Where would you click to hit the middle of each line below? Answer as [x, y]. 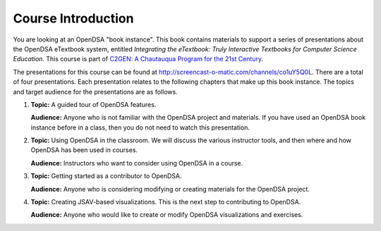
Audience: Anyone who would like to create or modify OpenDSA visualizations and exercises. [167, 215]
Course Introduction [73, 18]
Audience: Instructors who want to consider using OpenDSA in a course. [137, 163]
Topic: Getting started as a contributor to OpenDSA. [106, 176]
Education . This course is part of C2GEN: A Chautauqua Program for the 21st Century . [138, 59]
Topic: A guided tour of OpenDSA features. [93, 104]
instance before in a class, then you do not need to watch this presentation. [140, 127]
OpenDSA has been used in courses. [84, 150]
